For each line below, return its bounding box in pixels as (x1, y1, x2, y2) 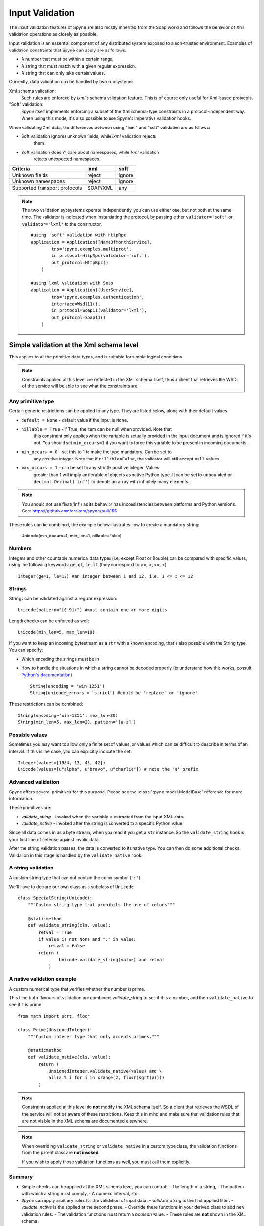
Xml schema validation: (9, 88, 56, 94)
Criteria (12, 165, 30, 172)
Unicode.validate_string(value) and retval (59, 957, 165, 963)
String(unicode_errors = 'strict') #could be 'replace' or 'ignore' (30, 690, 198, 696)
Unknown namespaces (12, 178, 65, 185)
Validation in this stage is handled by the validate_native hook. (9, 852, 143, 858)
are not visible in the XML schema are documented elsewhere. (22, 1118, 148, 1124)
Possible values (9, 731, 47, 738)
